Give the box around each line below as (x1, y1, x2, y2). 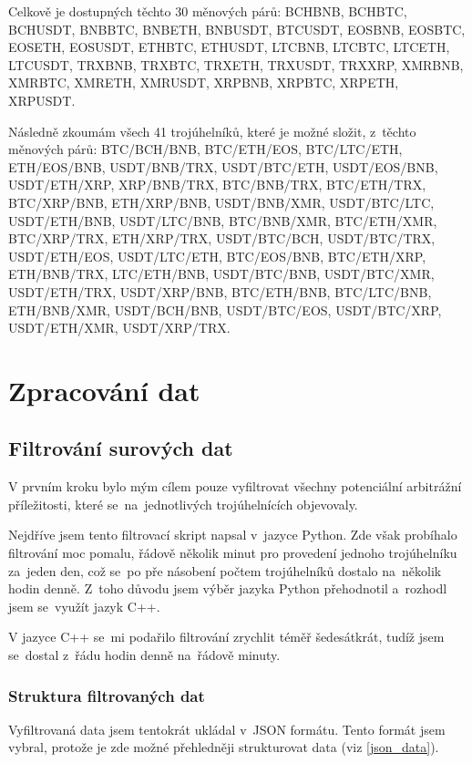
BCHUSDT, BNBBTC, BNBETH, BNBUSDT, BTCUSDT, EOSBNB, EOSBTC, (8, 19, 466, 38)
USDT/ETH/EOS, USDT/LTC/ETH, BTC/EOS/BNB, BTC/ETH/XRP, (8, 246, 426, 265)
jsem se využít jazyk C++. (8, 596, 160, 615)
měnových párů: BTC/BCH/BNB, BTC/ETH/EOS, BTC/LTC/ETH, (8, 139, 403, 159)
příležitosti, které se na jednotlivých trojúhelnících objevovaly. (8, 494, 358, 513)
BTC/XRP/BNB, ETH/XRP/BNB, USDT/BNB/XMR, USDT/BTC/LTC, (8, 192, 435, 211)
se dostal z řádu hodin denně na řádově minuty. (8, 645, 281, 665)
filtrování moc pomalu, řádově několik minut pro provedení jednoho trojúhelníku (8, 543, 457, 562)
